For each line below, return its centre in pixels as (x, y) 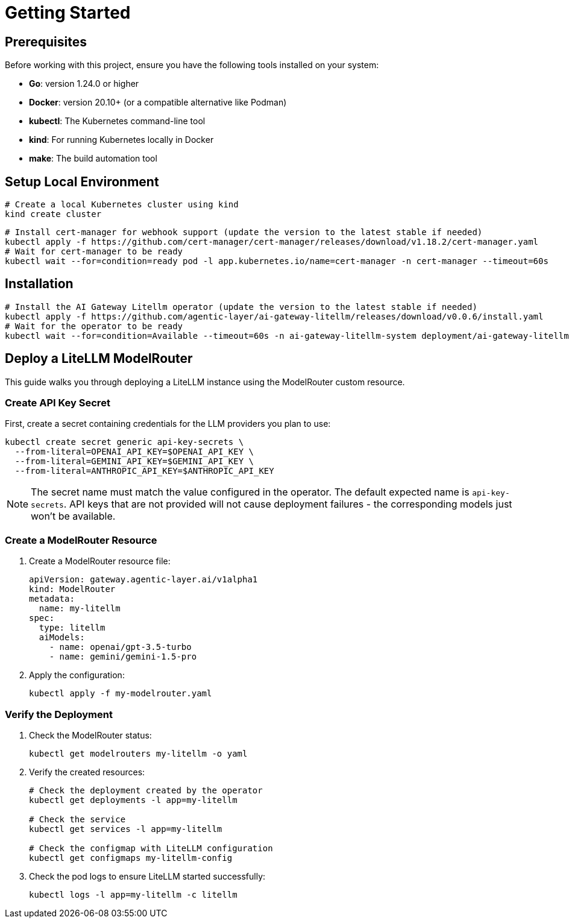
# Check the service (77, 819)
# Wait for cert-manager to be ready (94, 252)
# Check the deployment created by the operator (146, 790)
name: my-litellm (80, 609)
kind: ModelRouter (72, 589)
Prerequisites (46, 42)
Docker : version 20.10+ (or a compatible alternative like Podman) (158, 102)
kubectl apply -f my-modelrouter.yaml (121, 694)
